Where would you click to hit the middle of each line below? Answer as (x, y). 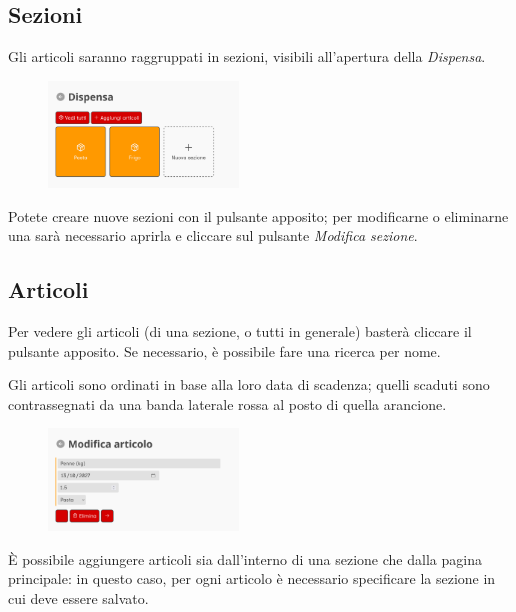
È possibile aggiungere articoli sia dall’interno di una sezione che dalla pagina (245, 558)
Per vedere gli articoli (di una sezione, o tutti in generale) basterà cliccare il (240, 330)
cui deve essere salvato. (78, 597)
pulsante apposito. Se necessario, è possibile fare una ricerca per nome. (224, 350)
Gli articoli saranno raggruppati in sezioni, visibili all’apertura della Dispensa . (247, 56)
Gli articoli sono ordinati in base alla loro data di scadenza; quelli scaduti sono (249, 384)
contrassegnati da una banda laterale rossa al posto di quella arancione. (227, 403)
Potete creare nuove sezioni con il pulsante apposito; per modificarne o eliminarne (258, 215)
